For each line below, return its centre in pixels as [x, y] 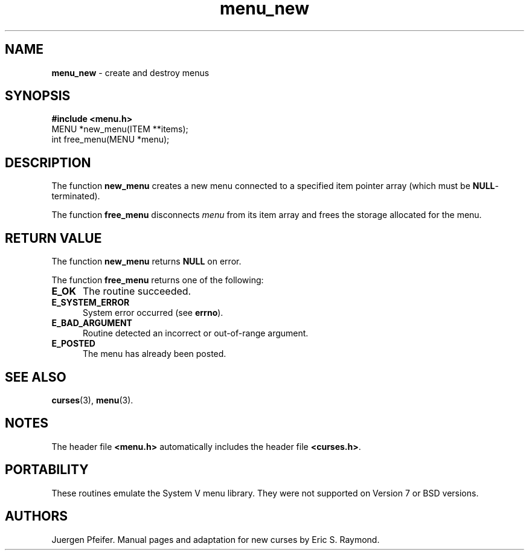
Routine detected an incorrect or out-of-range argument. [196, 333]
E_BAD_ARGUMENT [92, 323]
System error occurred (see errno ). [153, 313]
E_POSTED [73, 344]
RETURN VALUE [53, 238]
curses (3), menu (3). [92, 400]
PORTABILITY [47, 470]
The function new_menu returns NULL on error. [146, 261]
